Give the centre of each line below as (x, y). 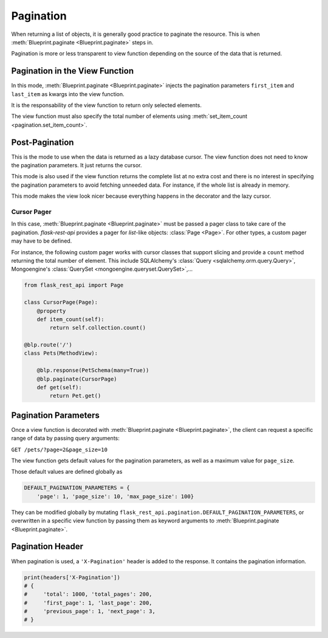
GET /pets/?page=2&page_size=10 (59, 449)
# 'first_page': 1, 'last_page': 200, (88, 603)
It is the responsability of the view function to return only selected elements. (106, 105)
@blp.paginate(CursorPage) (77, 379)
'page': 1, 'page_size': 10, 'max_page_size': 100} (115, 496)
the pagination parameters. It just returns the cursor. (77, 165)
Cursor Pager (31, 212)
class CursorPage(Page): (61, 302)
